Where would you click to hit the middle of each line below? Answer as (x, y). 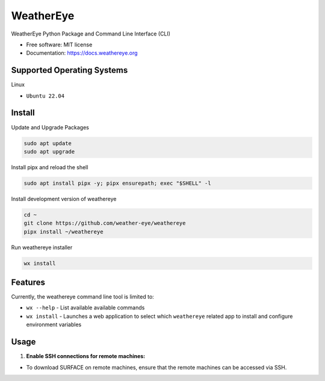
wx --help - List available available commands (85, 308)
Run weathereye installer (42, 247)
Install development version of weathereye (64, 199)
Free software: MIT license (59, 45)
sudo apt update (48, 143)
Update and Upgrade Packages (50, 127)
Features (28, 282)
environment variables (54, 324)
